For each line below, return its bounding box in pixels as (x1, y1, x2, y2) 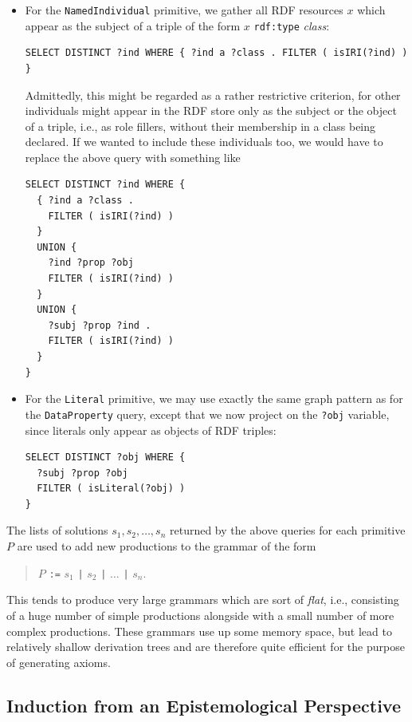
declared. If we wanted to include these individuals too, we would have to (25, 133, 383, 150)
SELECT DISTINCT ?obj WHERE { (25, 452, 186, 464)
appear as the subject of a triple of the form (25, 17, 241, 34)
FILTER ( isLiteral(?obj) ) (37, 483, 186, 495)
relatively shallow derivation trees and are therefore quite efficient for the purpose (6, 638, 405, 655)
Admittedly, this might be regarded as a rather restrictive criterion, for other (25, 86, 401, 103)
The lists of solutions (6, 522, 108, 539)
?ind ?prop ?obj (48, 257, 134, 269)
